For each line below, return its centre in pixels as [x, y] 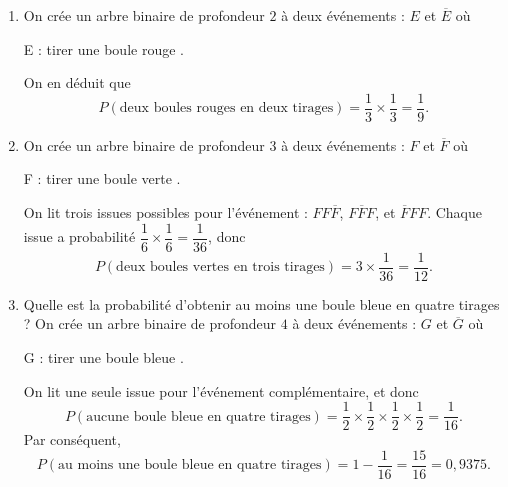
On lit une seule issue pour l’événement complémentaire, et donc [221, 390]
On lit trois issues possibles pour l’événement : [165, 212]
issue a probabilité [79, 236]
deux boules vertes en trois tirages [220, 267]
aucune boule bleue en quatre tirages [198, 416]
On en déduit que [77, 82]
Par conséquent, [72, 439]
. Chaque [454, 212]
